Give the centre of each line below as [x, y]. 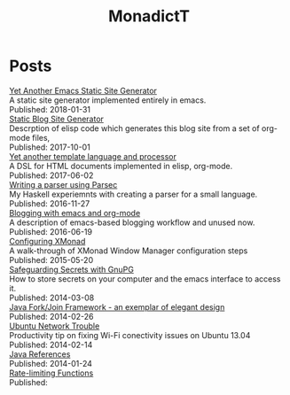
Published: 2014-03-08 [52, 298]
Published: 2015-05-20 [51, 259]
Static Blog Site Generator [57, 119]
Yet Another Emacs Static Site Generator [83, 90]
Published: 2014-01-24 [51, 363]
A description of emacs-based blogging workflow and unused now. [132, 222]
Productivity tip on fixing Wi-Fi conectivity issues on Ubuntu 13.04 [130, 335]
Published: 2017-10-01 [50, 147]
